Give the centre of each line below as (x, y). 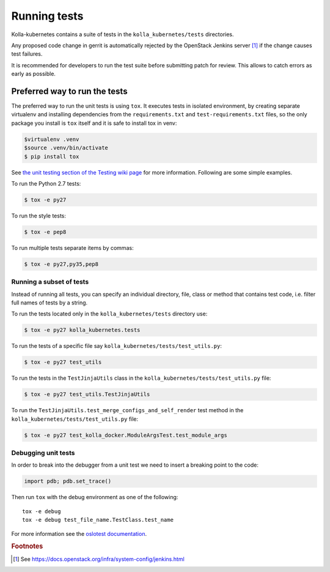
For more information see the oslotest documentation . (79, 533)
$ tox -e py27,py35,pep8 (61, 264)
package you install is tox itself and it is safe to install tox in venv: (94, 123)
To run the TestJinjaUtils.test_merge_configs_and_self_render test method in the (127, 410)
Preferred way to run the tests (69, 91)
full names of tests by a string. (50, 303)
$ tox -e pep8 (45, 232)
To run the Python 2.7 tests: (46, 183)
